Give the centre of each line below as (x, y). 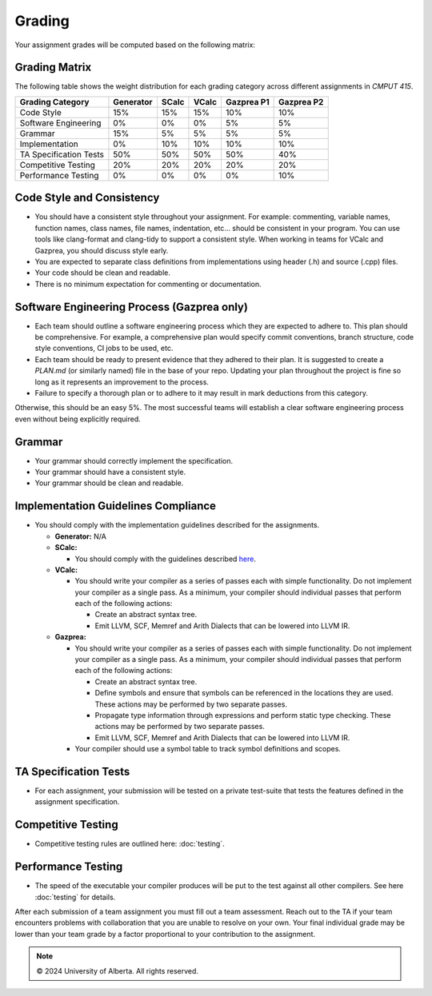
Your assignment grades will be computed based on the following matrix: (135, 45)
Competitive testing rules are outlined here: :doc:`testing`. (130, 844)
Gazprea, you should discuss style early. (102, 250)
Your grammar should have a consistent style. (110, 472)
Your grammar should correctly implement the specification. (134, 460)
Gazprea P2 (301, 102)
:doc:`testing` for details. (75, 897)
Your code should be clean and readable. (103, 273)
